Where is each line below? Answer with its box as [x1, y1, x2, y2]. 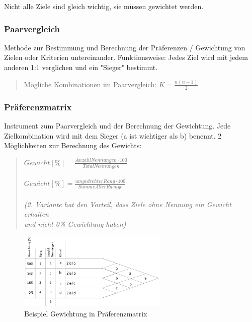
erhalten [24, 209, 49, 219]
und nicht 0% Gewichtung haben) [24, 218, 126, 229]
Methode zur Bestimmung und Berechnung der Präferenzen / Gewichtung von [4, 42, 245, 52]
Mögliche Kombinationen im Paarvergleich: [24, 79, 156, 89]
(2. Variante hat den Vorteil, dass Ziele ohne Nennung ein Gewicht [24, 199, 231, 209]
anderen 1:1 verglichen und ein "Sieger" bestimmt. [4, 62, 158, 72]
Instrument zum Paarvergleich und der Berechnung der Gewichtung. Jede [4, 120, 231, 131]
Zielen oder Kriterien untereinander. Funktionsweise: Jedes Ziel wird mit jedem [4, 52, 248, 62]
